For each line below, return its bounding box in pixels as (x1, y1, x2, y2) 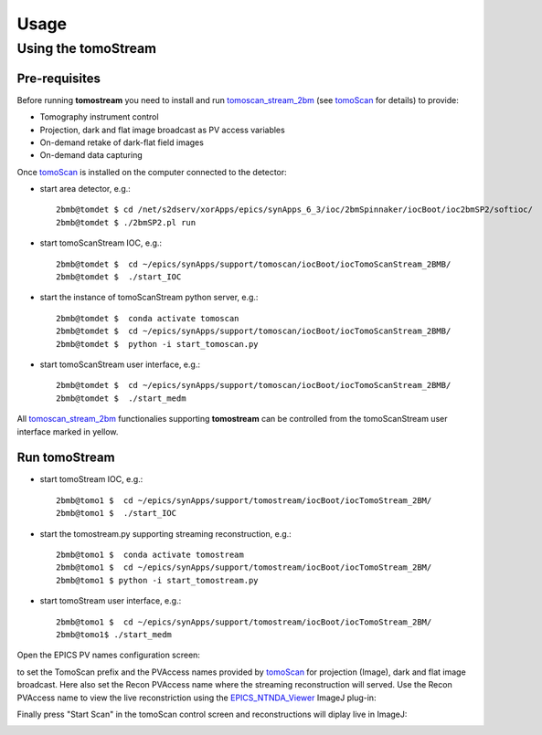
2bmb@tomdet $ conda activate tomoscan (56, 313, 239, 323)
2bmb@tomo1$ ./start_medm (56, 629, 173, 639)
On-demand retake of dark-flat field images (39, 137, 205, 148)
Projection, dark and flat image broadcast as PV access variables (39, 124, 285, 135)
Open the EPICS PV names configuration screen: (16, 649, 201, 661)
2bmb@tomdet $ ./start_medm (56, 393, 186, 404)
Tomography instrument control (39, 111, 159, 122)
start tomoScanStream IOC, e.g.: (39, 237, 163, 248)
